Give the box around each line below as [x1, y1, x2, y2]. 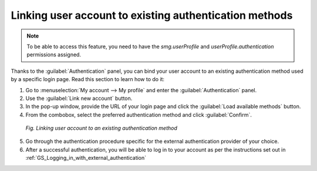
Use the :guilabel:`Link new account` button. [25, 95, 133, 102]
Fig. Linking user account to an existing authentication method [25, 125, 177, 132]
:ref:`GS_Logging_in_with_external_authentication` [25, 155, 147, 162]
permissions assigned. [26, 51, 82, 58]
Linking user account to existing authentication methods [11, 9, 293, 22]
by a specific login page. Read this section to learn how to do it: [11, 76, 164, 83]
